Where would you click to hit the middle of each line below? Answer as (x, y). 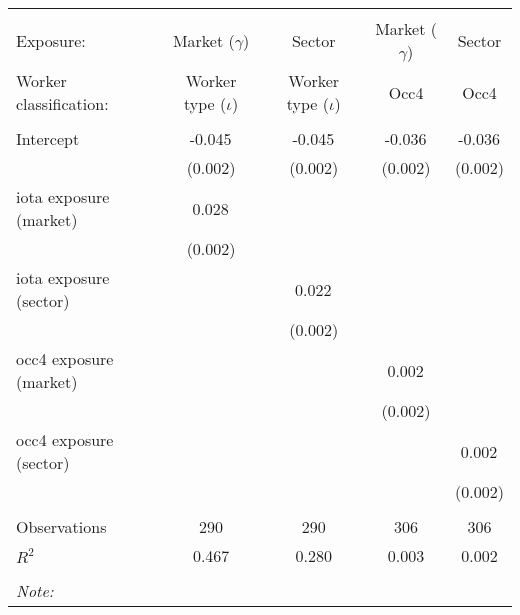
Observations (61, 526)
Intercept (48, 138)
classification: (62, 103)
